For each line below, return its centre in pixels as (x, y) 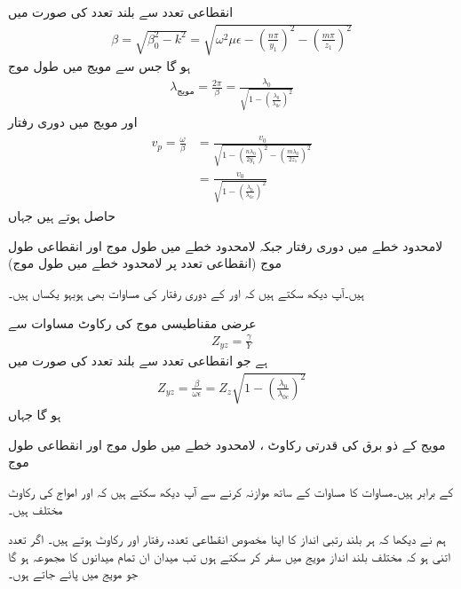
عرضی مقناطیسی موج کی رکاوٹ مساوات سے (132, 322)
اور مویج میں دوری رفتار (73, 121)
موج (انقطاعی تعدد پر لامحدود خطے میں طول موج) (145, 263)
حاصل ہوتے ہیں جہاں (62, 216)
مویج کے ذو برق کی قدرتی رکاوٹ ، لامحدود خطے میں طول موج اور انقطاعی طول (227, 444)
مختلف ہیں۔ (36, 509)
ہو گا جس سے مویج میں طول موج (99, 66)
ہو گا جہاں (35, 415)
